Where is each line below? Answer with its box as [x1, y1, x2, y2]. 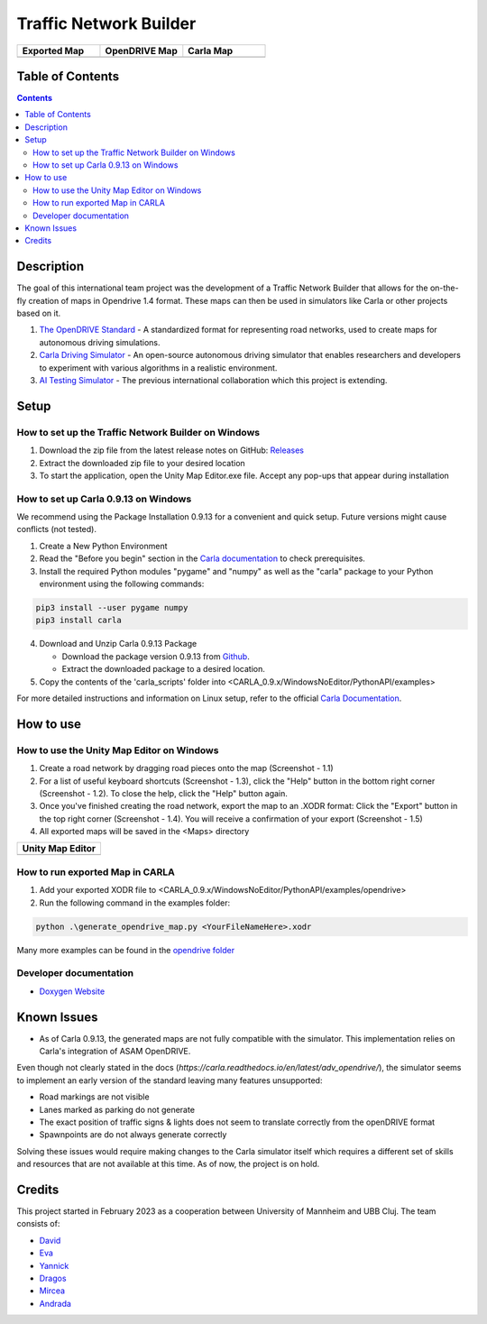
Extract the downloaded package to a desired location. [61, 664, 266, 675]
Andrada [39, 1298, 72, 1309]
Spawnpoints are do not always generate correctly [39, 1129, 227, 1140]
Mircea [39, 1285, 66, 1296]
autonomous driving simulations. [39, 336, 161, 347]
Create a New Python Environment [39, 540, 168, 551]
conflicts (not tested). [16, 524, 96, 535]
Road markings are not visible [39, 1091, 150, 1102]
